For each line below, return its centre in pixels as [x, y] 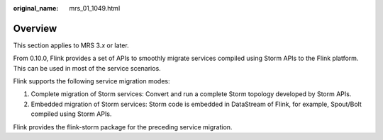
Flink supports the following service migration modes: [91, 81]
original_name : [36, 8]
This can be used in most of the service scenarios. [87, 68]
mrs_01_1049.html [95, 8]
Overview [35, 28]
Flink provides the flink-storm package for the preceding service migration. [123, 127]
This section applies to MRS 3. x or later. [71, 45]
